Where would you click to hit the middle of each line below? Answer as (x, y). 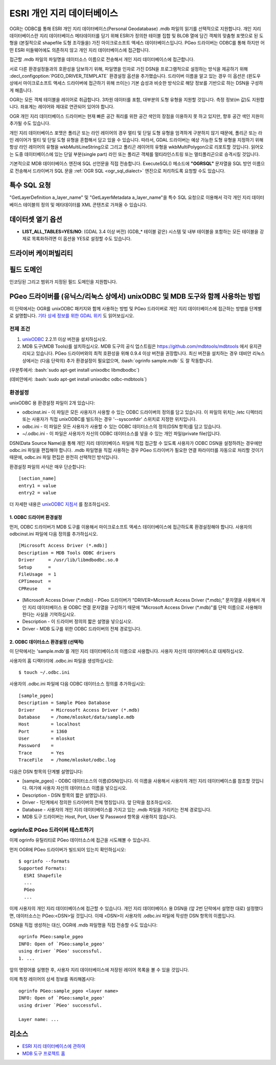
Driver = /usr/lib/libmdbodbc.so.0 (68, 560)
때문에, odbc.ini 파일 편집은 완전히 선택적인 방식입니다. (64, 457)
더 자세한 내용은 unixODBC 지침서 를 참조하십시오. (60, 504)
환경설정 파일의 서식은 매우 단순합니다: (48, 467)
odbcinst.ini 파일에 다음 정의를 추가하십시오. (54, 534)
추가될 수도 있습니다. (30, 123)
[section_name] (38, 479)
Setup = (35, 567)
